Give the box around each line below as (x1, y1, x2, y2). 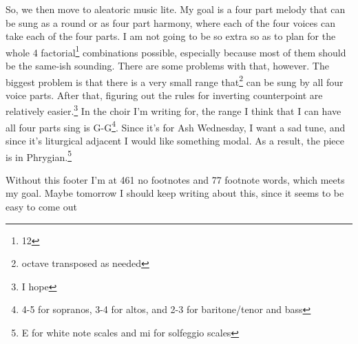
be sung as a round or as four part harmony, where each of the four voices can (6, 15, 335, 30)
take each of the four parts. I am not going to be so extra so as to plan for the (6, 29, 336, 43)
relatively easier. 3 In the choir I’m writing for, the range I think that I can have (6, 102, 341, 118)
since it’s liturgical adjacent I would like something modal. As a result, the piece (6, 133, 344, 147)
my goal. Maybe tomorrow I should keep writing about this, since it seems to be (6, 186, 344, 200)
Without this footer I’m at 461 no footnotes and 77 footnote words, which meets (6, 172, 345, 186)
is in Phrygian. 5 (6, 147, 72, 164)
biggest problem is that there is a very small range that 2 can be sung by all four (6, 72, 344, 89)
